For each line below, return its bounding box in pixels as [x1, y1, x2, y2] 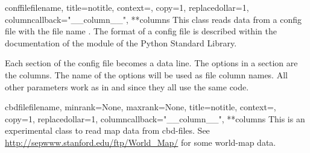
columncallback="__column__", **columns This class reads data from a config [5, 13, 302, 25]
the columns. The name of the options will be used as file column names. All [5, 68, 288, 81]
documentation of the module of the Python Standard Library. [5, 36, 237, 49]
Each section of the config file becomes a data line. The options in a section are [5, 57, 298, 69]
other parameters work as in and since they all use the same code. [5, 80, 249, 93]
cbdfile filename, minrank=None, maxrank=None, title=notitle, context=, [5, 101, 276, 113]
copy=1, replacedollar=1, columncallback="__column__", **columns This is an [5, 112, 305, 125]
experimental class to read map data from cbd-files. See [5, 124, 210, 137]
